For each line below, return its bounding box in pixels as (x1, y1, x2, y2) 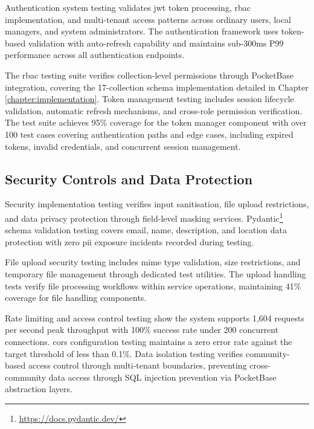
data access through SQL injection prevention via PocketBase (48, 370, 277, 383)
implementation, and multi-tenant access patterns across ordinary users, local (5, 13, 291, 25)
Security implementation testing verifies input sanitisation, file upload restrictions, (5, 198, 309, 210)
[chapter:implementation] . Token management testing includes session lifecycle (5, 92, 294, 105)
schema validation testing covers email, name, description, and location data (5, 224, 287, 236)
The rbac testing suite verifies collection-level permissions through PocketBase (5, 68, 294, 81)
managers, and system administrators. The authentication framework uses (5, 25, 278, 37)
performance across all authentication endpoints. (5, 48, 185, 61)
